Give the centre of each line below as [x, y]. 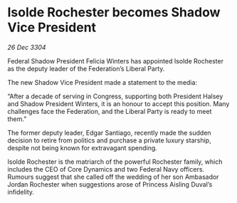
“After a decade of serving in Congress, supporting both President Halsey [115, 96]
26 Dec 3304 [27, 47]
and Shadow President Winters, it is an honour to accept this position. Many [118, 103]
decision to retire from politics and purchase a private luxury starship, [109, 140]
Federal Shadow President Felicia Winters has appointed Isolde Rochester [116, 61]
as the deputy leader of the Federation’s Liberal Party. [86, 68]
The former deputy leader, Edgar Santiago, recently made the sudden [109, 132]
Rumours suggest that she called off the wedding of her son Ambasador [113, 177]
